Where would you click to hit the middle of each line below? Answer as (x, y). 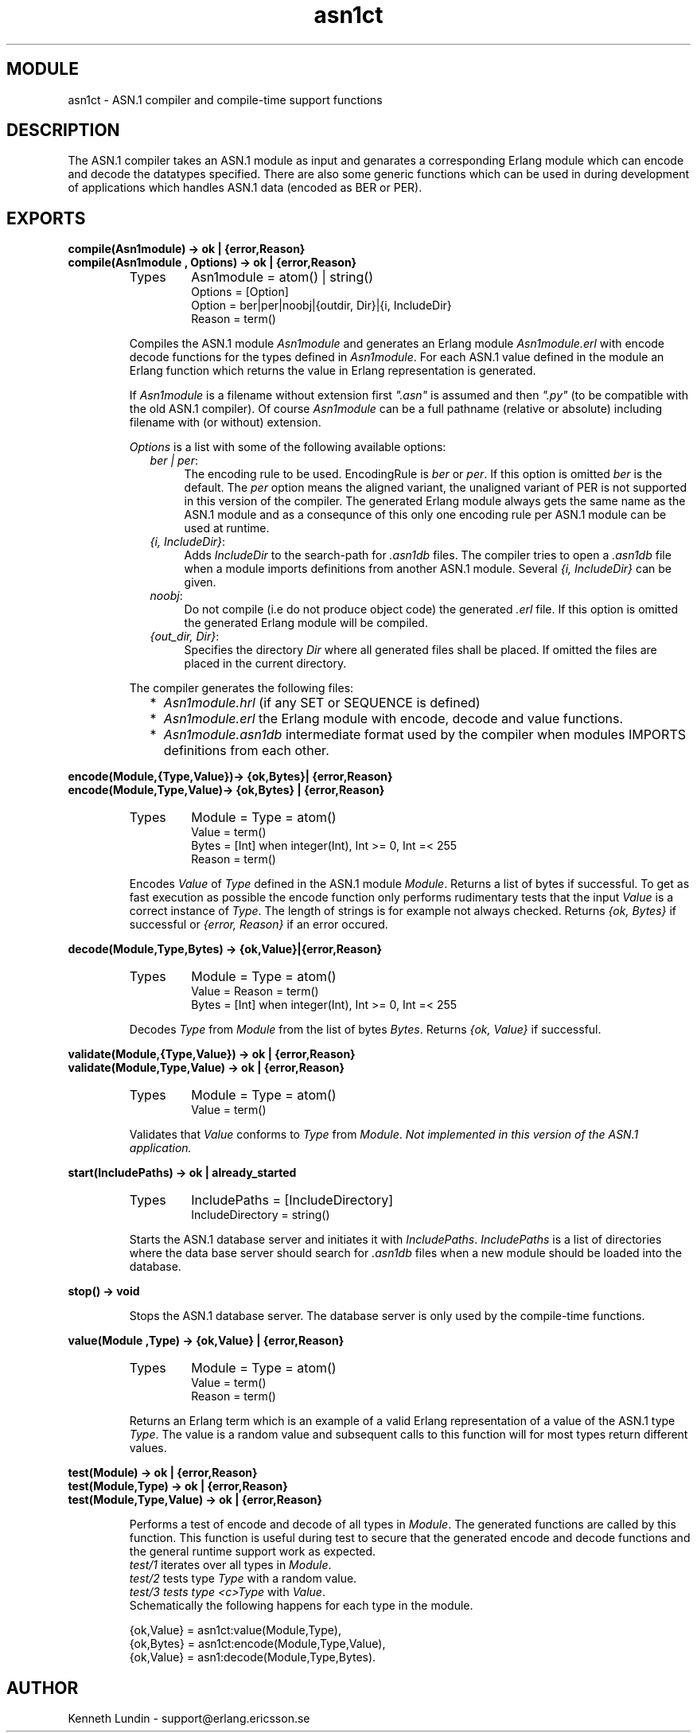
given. (200, 582)
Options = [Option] (240, 292)
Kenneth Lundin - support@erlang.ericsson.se (189, 1719)
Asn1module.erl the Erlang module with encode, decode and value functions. (393, 719)
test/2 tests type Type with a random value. (243, 1579)
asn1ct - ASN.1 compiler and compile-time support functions (225, 99)
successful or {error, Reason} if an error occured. (259, 925)
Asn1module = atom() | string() (282, 277)
